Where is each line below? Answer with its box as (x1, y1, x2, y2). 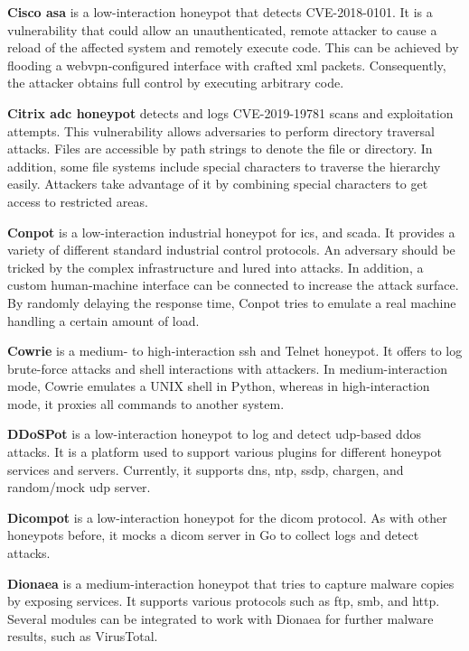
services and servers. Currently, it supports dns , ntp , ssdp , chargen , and (7, 460, 404, 479)
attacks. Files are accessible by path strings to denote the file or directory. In (7, 139, 433, 158)
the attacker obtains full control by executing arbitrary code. (7, 73, 344, 92)
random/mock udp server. (7, 478, 151, 497)
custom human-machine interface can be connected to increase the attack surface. (7, 275, 459, 294)
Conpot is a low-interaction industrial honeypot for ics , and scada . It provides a (7, 222, 455, 241)
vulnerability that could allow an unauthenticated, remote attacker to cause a (7, 20, 437, 39)
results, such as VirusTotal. (7, 627, 158, 646)
